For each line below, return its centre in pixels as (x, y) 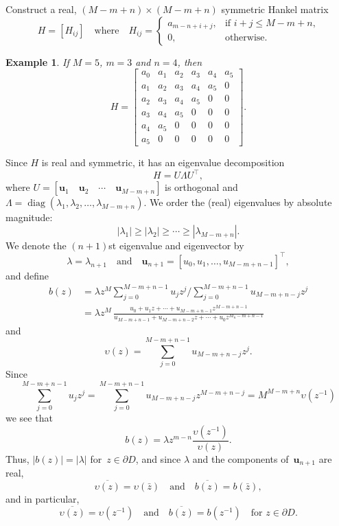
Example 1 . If (37, 61)
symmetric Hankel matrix (275, 9)
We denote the (36, 245)
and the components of (241, 458)
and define (27, 275)
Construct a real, (41, 9)
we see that (29, 418)
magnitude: (29, 217)
